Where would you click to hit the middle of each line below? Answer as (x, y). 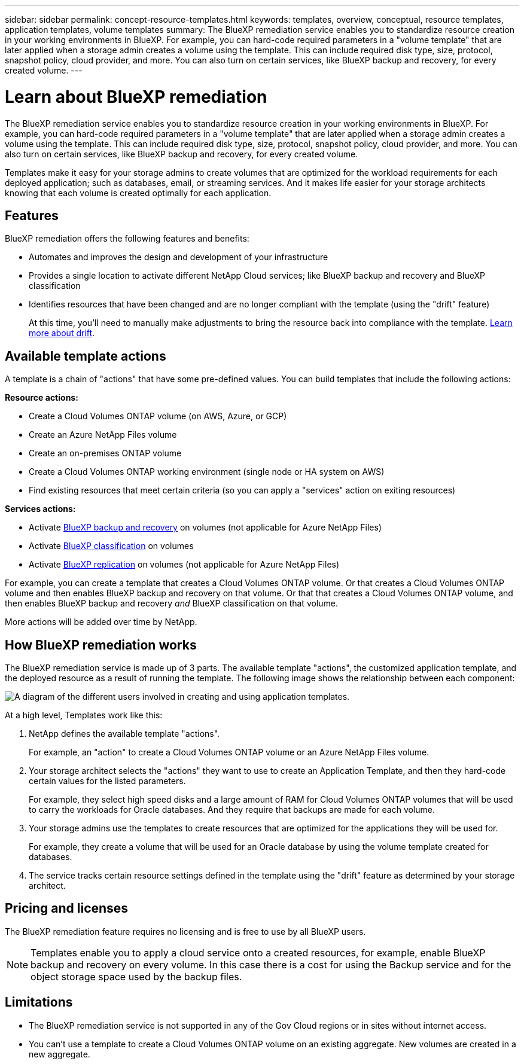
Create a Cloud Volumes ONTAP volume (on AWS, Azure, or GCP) (158, 416)
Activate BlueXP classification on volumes (111, 546)
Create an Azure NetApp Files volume (103, 435)
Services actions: (40, 509)
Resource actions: (42, 398)
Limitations (39, 1002)
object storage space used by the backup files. (136, 976)
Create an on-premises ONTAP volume (105, 453)
